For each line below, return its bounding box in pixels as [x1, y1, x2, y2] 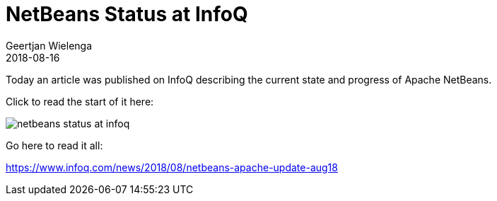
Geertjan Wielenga [6, 39, 93, 52]
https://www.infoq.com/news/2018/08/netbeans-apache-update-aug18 [6, 161, 338, 173]
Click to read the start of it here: [6, 95, 154, 108]
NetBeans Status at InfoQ [6, 2, 248, 26]
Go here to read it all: [6, 139, 103, 151]
